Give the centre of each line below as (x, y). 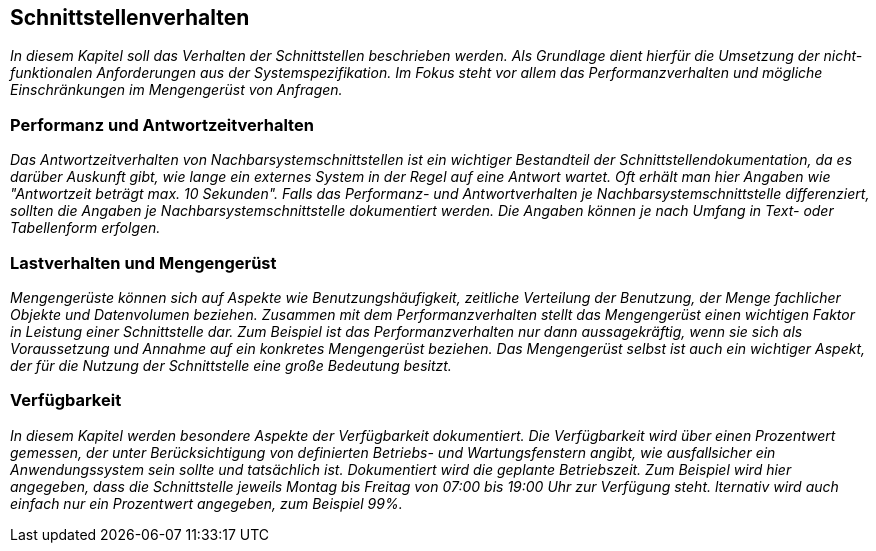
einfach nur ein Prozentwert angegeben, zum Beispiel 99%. (206, 503)
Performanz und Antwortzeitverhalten (162, 124)
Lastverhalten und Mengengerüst (143, 262)
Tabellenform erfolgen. (85, 228)
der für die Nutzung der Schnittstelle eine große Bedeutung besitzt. (231, 365)
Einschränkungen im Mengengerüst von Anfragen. (176, 90)
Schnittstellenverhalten (130, 17)
